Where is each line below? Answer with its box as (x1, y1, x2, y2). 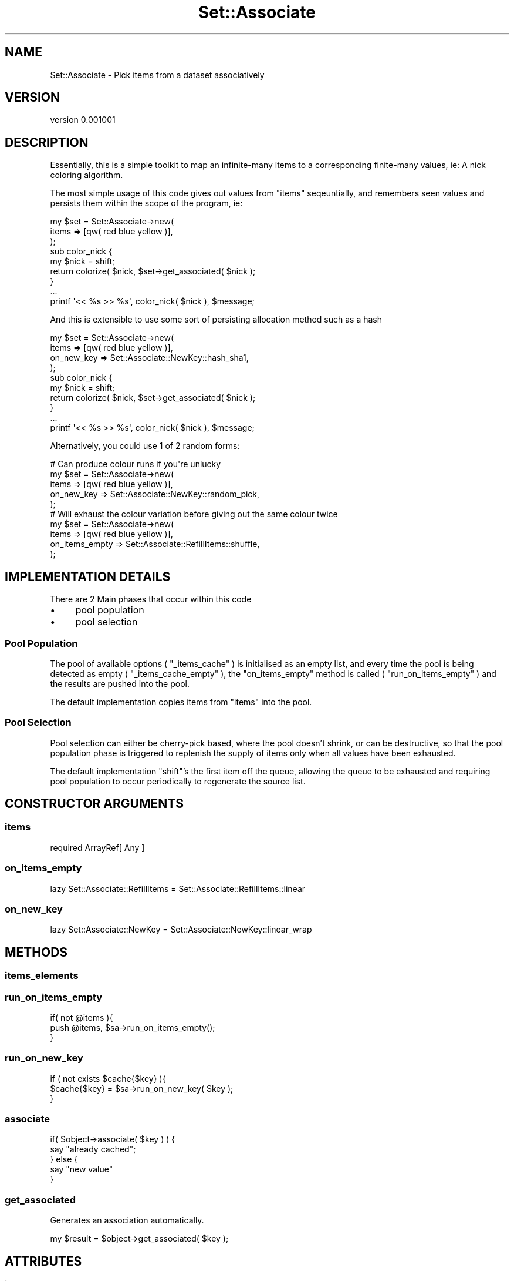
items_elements (5, 970, 79, 982)
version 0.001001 (50, 115, 116, 125)
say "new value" (50, 1164, 113, 1175)
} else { (50, 1154, 78, 1165)
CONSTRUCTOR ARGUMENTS (5, 796, 184, 811)
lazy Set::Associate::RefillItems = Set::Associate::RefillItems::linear (50, 883, 306, 894)
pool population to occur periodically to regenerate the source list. (50, 776, 306, 786)
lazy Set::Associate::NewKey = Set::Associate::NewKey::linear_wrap (50, 924, 312, 935)
